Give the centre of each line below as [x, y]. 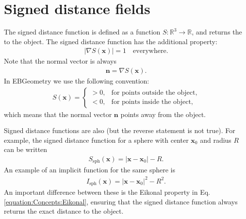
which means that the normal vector [58, 114]
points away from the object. [163, 114]
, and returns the [217, 32]
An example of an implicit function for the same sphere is [90, 170]
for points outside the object [153, 93]
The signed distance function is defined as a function [82, 32]
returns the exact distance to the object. [64, 211]
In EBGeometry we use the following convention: [77, 80]
